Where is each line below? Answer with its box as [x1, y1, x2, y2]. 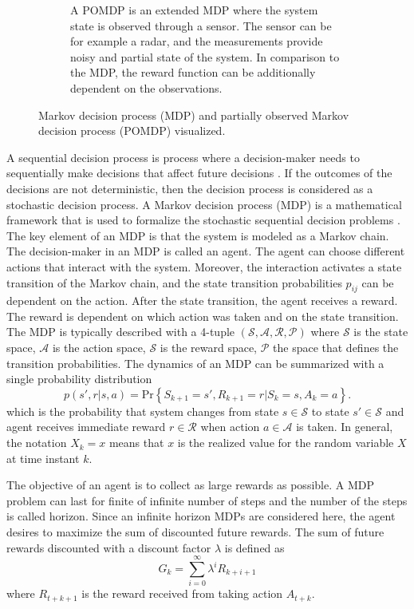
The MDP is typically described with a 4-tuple [6, 323, 235, 340]
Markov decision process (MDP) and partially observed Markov [38, 106, 349, 123]
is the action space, [52, 339, 146, 356]
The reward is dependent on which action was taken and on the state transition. [6, 307, 399, 324]
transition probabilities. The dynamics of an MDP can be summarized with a [6, 354, 384, 371]
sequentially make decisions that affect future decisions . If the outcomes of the [6, 164, 392, 181]
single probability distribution [6, 370, 152, 387]
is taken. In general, [296, 418, 393, 435]
